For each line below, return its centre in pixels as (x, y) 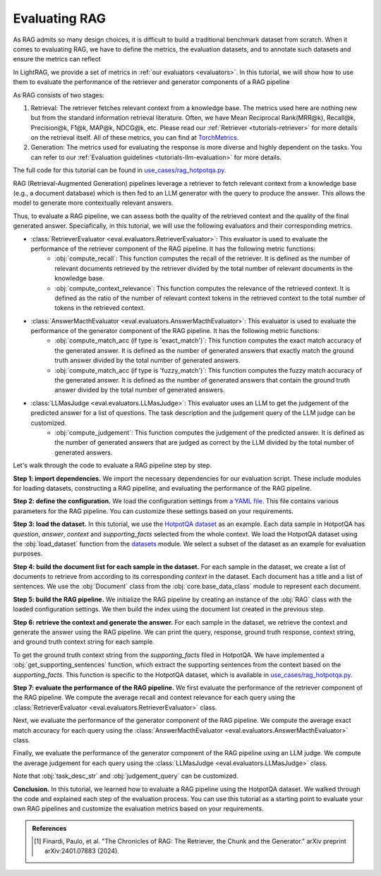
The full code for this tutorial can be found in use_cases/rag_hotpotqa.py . (120, 170)
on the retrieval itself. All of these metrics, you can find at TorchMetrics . (135, 138)
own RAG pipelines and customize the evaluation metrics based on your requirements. (138, 809)
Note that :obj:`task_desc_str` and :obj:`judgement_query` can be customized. (126, 776)
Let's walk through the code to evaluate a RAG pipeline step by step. (112, 465)
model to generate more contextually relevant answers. (93, 203)
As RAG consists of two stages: (59, 95)
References (49, 828)
